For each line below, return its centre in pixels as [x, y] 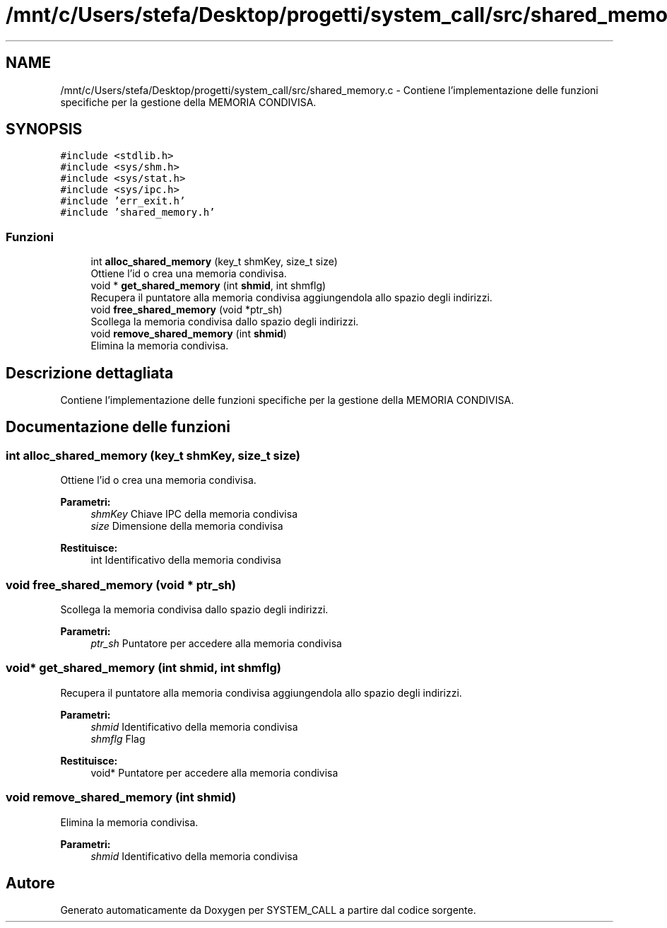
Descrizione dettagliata [90, 373]
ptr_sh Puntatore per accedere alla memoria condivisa [216, 643]
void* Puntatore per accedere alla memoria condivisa [214, 772]
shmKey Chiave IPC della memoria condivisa [194, 514]
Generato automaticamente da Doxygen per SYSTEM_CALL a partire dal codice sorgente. [268, 910]
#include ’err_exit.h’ [123, 201]
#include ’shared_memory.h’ [138, 213]
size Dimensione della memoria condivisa [187, 526]
